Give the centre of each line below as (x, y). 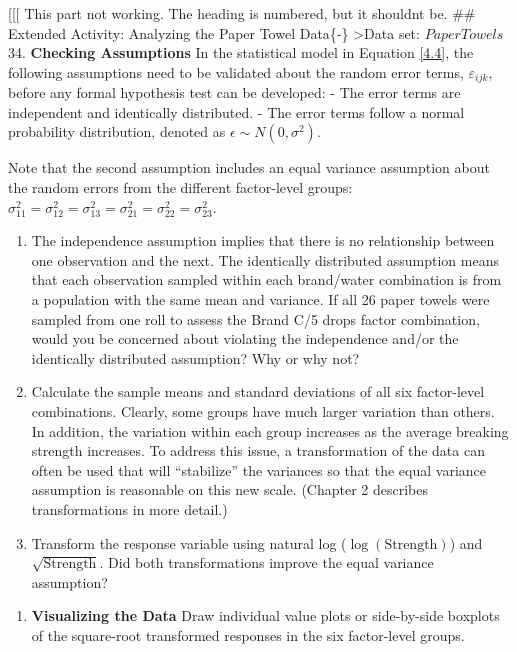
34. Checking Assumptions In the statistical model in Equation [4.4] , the (241, 52)
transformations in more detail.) (129, 508)
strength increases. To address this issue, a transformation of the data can (258, 450)
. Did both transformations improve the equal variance (266, 562)
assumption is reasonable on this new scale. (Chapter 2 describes (229, 489)
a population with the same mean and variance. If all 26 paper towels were (260, 298)
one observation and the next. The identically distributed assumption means (265, 259)
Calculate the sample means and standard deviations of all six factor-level (258, 391)
